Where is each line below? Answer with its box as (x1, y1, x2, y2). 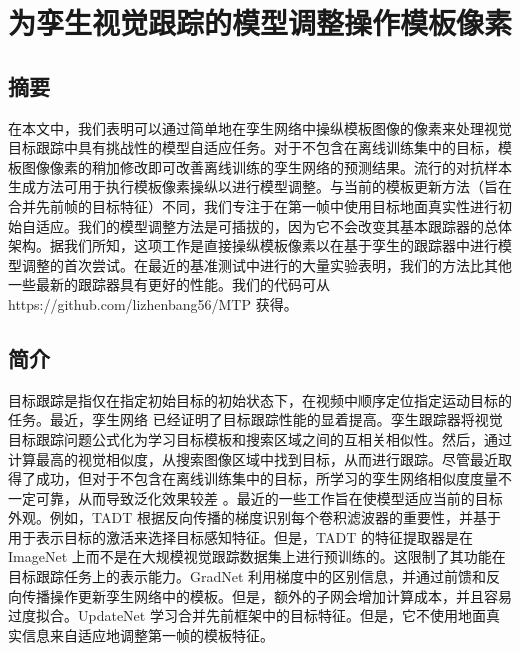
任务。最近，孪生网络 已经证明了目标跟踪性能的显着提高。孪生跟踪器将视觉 (8, 409, 503, 430)
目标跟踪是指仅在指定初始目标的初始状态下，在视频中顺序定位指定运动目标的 (8, 389, 512, 410)
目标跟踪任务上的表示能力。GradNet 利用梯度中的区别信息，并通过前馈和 (8, 566, 487, 587)
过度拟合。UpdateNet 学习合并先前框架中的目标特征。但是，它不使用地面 (8, 605, 486, 626)
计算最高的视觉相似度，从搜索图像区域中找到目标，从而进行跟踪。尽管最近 (8, 448, 498, 469)
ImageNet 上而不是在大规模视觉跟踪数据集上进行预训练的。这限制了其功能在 (8, 546, 506, 567)
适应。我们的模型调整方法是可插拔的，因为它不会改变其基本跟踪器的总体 (35, 215, 512, 236)
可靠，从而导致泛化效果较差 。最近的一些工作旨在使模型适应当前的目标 (35, 487, 503, 508)
